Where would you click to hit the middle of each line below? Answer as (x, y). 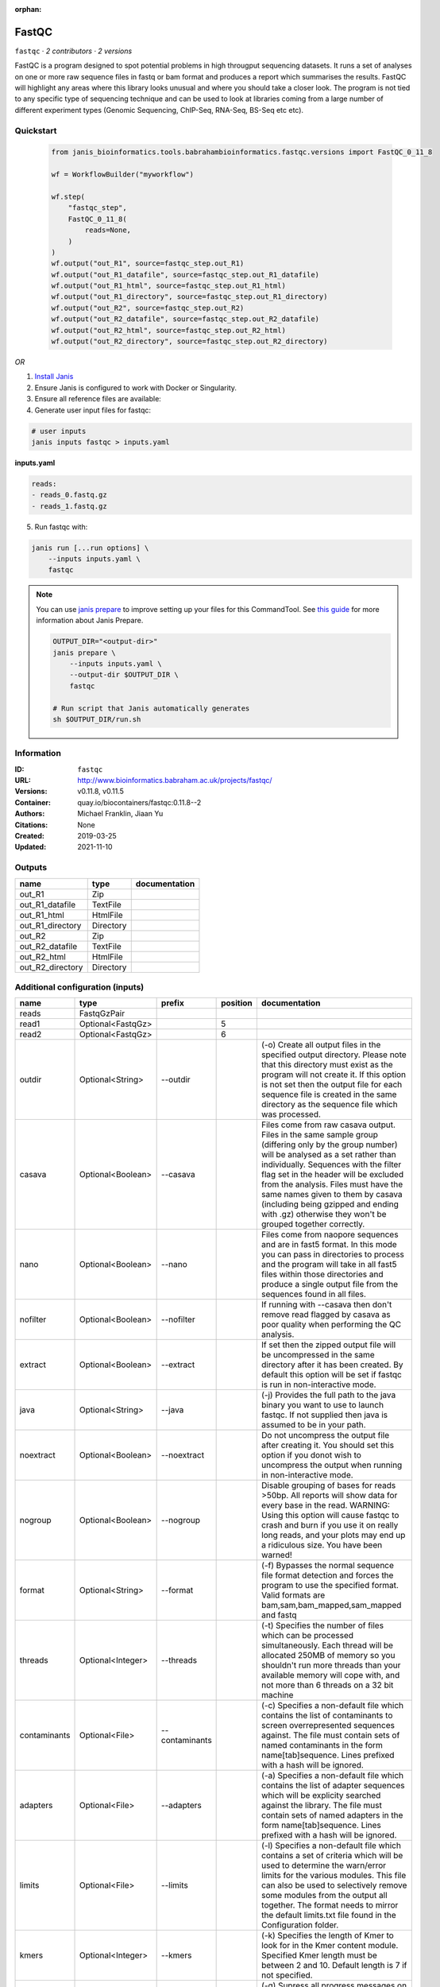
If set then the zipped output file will (328, 1345)
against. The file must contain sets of (330, 1735)
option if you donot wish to (311, 1455)
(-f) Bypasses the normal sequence (328, 1566)
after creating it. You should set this (328, 1445)
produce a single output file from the (330, 1284)
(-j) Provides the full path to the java (328, 1395)
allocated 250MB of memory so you (328, 1656)
